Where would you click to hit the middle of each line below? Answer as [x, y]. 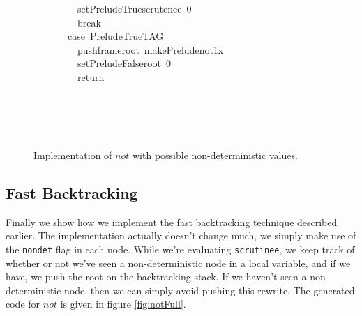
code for [23, 304]
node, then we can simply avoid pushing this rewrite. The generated [210, 290]
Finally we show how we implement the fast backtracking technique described [172, 221]
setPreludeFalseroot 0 [124, 63]
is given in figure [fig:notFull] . [123, 304]
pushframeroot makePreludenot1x [150, 49]
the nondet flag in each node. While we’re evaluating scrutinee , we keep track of [180, 249]
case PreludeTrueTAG [115, 36]
